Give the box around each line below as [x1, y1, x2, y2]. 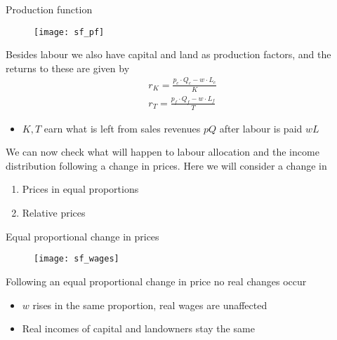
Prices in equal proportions [22, 182, 139, 196]
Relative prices [22, 205, 86, 220]
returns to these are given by [6, 60, 130, 75]
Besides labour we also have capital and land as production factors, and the [6, 47, 331, 62]
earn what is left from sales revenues [44, 121, 201, 135]
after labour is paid [219, 121, 303, 135]
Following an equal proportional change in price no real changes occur [6, 273, 307, 288]
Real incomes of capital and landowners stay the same [22, 321, 255, 336]
